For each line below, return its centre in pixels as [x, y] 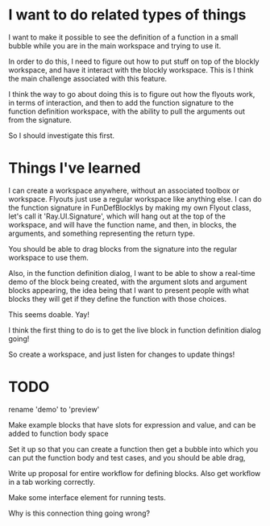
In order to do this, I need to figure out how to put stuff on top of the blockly [134, 61]
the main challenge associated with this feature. [88, 78]
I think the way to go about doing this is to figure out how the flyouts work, [132, 94]
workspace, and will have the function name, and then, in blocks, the [123, 224]
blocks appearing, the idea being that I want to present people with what [129, 290]
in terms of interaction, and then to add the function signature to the [121, 102]
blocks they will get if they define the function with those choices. [118, 298]
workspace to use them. [48, 257]
